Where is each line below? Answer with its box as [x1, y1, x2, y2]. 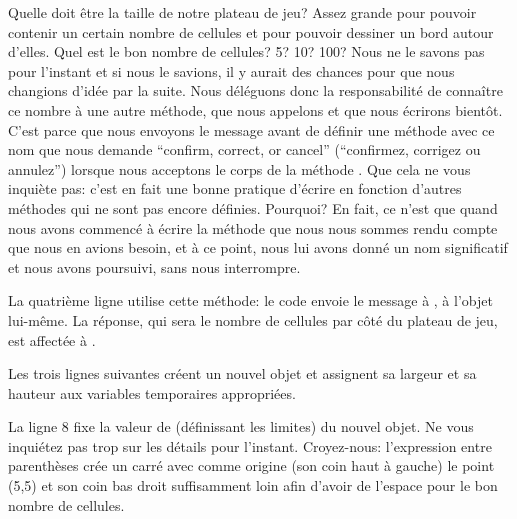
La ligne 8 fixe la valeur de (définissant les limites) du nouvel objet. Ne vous [8, 416, 474, 437]
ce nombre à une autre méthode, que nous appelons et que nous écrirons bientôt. [8, 99, 503, 120]
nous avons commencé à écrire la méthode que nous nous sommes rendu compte [8, 217, 498, 238]
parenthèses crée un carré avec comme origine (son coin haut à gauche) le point [8, 455, 495, 476]
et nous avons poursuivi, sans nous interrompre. [8, 256, 301, 277]
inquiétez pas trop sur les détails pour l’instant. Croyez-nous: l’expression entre [8, 435, 492, 456]
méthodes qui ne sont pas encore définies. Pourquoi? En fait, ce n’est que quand [8, 197, 498, 218]
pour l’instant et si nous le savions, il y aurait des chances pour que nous [8, 60, 455, 81]
